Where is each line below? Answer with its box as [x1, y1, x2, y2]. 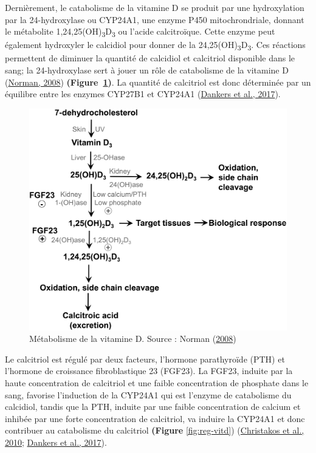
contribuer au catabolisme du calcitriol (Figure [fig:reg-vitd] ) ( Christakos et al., [5, 424, 304, 437]
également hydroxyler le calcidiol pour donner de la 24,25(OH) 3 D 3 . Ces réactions [5, 38, 306, 53]
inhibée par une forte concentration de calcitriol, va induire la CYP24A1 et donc [5, 412, 305, 424]
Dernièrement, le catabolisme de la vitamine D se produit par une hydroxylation [5, 1, 304, 13]
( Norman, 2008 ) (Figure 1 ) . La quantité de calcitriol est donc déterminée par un [5, 75, 311, 88]
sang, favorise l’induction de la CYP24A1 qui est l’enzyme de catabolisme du [5, 388, 292, 401]
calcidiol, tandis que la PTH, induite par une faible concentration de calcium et [5, 400, 301, 413]
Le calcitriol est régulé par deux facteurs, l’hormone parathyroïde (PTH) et [5, 352, 285, 365]
